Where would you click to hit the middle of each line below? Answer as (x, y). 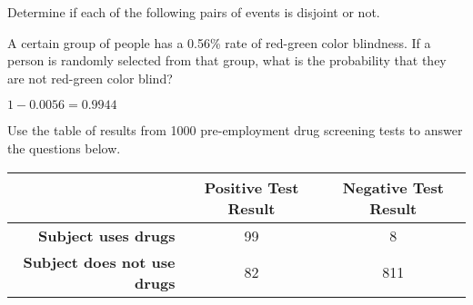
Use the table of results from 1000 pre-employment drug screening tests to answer (235, 130)
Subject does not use (99, 261)
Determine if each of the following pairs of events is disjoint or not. (194, 12)
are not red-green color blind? (90, 78)
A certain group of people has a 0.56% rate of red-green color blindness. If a (219, 42)
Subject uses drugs (106, 235)
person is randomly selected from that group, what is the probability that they (227, 60)
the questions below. (64, 148)
